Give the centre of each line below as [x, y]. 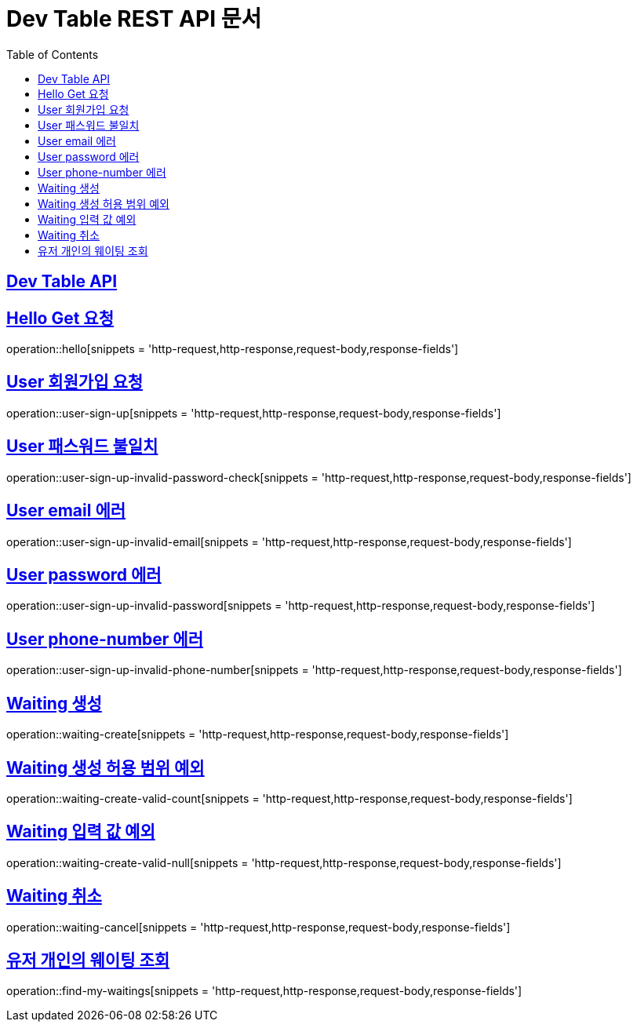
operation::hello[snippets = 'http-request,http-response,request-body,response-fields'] [233, 349]
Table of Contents [53, 54]
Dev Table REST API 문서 [134, 19]
